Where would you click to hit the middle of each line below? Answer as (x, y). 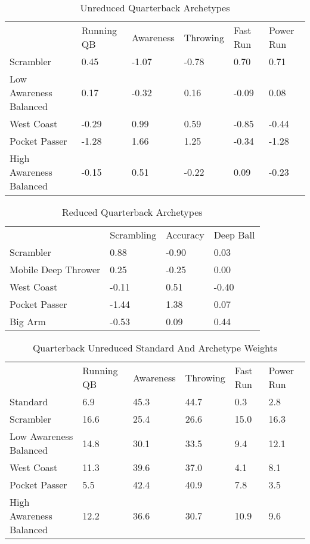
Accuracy (185, 235)
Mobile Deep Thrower (55, 269)
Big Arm (28, 321)
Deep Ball (234, 235)
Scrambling (133, 235)
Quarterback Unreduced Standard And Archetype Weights (155, 348)
